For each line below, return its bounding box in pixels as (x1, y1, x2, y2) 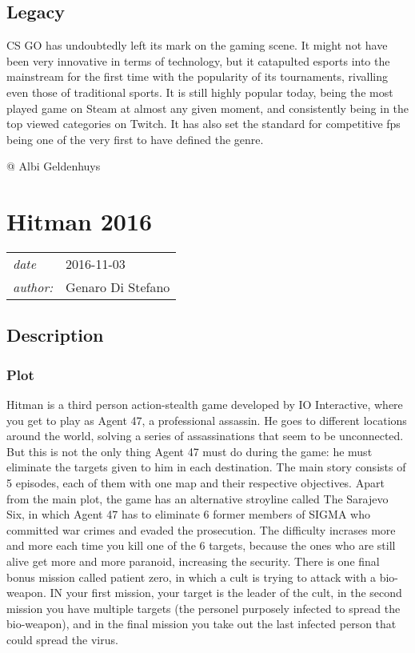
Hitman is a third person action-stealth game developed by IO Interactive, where (6, 396, 403, 413)
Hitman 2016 (6, 205, 153, 238)
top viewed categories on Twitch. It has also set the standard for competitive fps (6, 115, 401, 132)
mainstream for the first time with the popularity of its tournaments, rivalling (6, 68, 388, 85)
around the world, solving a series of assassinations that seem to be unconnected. (6, 427, 404, 444)
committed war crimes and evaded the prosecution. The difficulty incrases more (6, 521, 396, 538)
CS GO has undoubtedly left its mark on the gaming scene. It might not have (6, 37, 388, 54)
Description (6, 322, 104, 347)
